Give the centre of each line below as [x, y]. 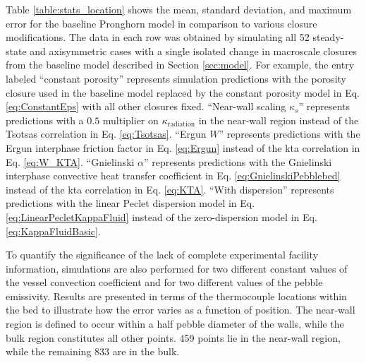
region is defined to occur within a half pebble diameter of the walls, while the [175, 324]
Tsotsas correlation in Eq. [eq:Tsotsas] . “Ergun [106, 134]
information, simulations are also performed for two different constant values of [177, 268]
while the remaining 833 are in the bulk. [93, 351]
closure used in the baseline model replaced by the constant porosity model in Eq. [183, 92]
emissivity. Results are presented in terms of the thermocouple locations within [176, 296]
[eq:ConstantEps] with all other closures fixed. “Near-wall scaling [146, 106]
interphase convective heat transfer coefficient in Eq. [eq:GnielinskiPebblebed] [173, 175]
